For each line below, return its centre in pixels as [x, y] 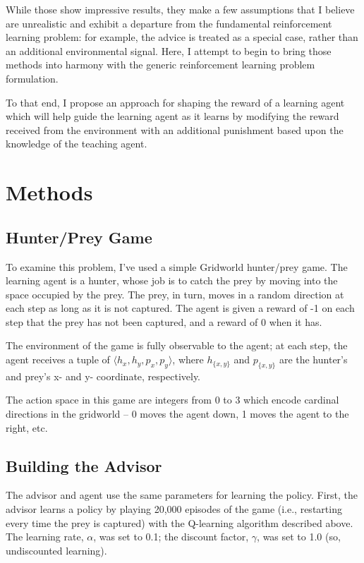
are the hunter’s [313, 359]
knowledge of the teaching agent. [77, 144]
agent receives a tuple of [58, 359]
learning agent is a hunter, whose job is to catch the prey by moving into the [172, 280]
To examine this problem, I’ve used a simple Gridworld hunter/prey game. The [177, 266]
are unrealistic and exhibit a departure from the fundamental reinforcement [169, 23]
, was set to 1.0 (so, [299, 537]
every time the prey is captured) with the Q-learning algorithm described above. [180, 522]
